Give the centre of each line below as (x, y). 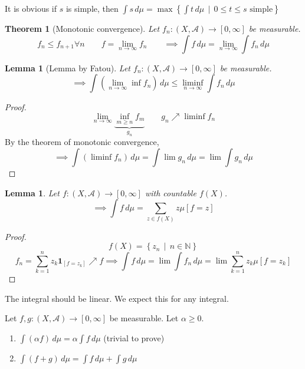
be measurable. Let (144, 318)
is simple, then (92, 8)
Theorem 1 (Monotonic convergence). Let (82, 28)
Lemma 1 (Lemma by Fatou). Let (68, 67)
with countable (170, 192)
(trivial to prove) (134, 338)
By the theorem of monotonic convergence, (82, 142)
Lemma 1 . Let (32, 192)
